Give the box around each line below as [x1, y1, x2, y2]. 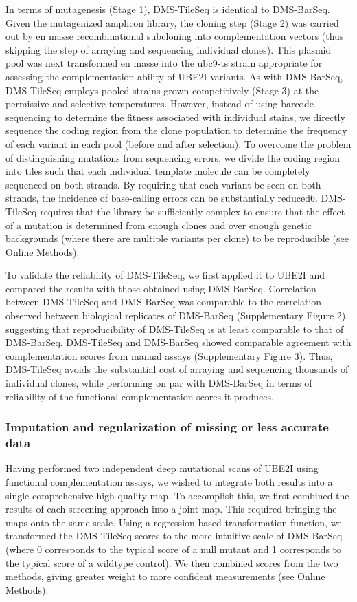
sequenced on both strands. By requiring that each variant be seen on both [5, 177, 321, 191]
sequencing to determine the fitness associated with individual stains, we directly [5, 109, 345, 124]
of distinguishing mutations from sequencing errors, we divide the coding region [5, 150, 341, 164]
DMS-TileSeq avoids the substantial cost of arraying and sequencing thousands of [5, 362, 349, 376]
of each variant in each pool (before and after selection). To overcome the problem [5, 136, 352, 151]
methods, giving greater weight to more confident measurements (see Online [5, 569, 325, 583]
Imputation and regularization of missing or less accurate [5, 418, 329, 436]
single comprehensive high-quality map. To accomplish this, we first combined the [5, 488, 349, 502]
